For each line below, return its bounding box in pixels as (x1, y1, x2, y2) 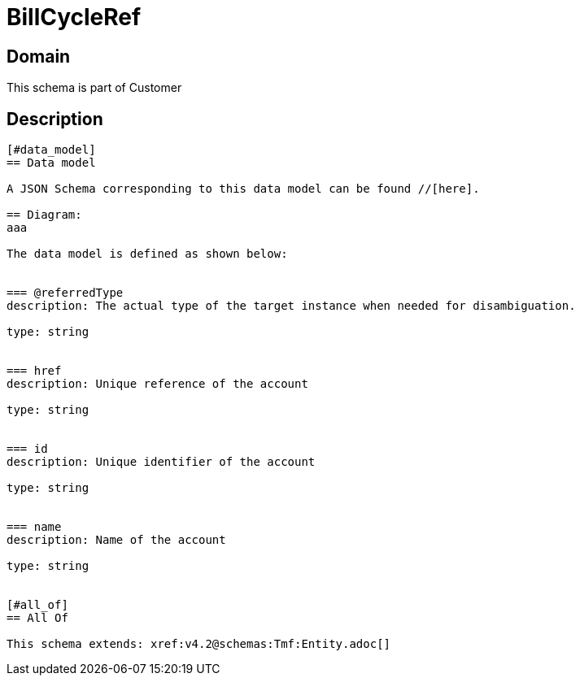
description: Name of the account (7, 533, 226, 547)
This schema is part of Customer (7, 80, 182, 95)
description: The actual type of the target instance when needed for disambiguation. (7, 299, 576, 313)
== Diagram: (7, 208, 82, 222)
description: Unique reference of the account (7, 377, 308, 391)
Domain (7, 46, 71, 67)
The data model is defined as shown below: (7, 247, 288, 261)
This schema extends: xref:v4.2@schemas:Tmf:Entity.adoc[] (7, 637, 391, 651)
